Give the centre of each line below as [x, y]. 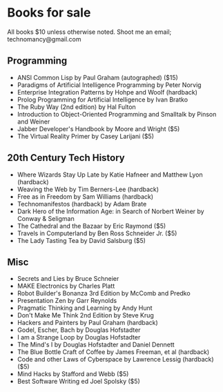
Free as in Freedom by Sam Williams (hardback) [85, 196]
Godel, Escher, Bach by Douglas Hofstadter [79, 330]
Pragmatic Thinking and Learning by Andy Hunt [85, 308]
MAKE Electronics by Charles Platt [66, 286]
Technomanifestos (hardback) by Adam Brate [82, 204]
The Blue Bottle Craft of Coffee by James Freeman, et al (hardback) [113, 352]
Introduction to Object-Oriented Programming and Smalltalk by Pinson [117, 114]
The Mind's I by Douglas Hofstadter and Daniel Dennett [96, 345]
